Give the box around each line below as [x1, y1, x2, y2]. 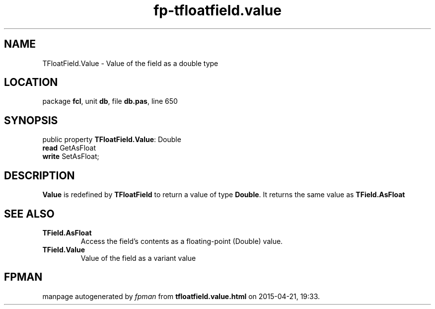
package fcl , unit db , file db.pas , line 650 [42, 97, 178, 106]
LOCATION [4, 76, 58, 89]
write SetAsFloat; [42, 152, 99, 161]
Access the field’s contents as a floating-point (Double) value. [80, 236, 283, 245]
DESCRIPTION [4, 169, 75, 182]
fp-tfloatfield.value [153, 2, 282, 19]
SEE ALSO [4, 207, 55, 220]
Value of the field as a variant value [80, 253, 196, 262]
